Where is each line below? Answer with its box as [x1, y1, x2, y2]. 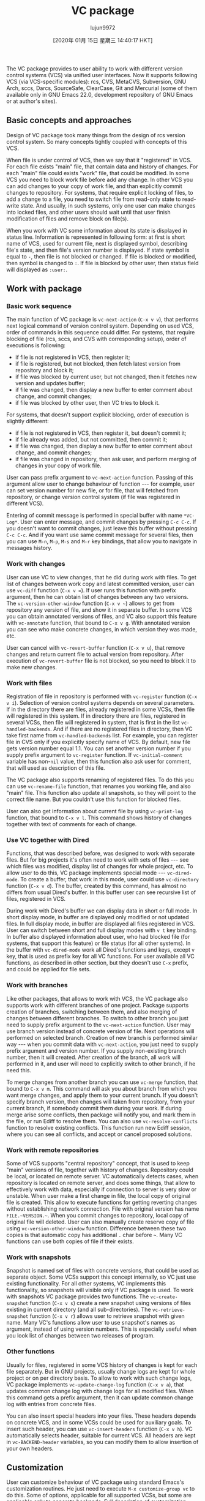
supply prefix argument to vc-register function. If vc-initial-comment [6, 751, 183, 759]
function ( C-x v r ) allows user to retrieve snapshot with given [29, 1312, 185, 1320]
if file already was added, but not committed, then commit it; [15, 436, 168, 443]
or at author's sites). [6, 97, 58, 105]
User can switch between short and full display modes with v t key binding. [6, 927, 198, 934]
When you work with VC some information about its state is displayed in [6, 227, 188, 234]
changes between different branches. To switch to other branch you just [6, 1014, 188, 1021]
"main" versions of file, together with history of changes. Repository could [6, 1166, 194, 1173]
